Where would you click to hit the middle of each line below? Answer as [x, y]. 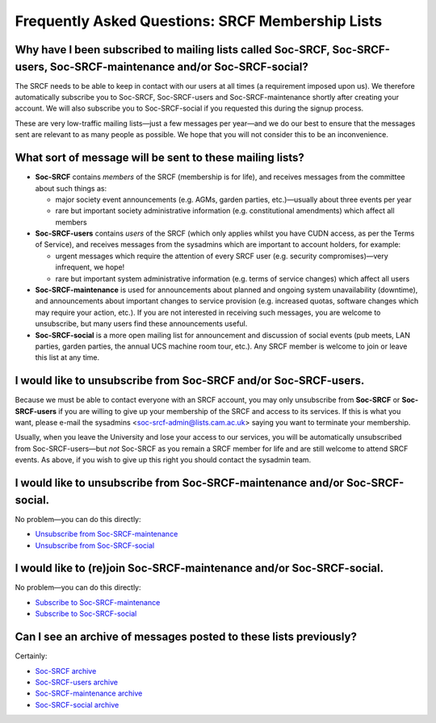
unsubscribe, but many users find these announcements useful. [141, 324]
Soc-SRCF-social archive [77, 704]
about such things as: [71, 188]
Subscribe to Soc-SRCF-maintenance [98, 602]
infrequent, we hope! [90, 267]
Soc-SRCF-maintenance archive [89, 693]
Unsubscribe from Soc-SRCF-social [95, 545]
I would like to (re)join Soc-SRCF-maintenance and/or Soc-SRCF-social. [199, 568]
